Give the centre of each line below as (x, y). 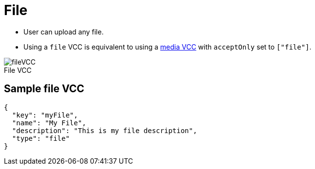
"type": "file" (41, 138)
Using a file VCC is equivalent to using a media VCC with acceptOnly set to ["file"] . (167, 47)
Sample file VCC (44, 89)
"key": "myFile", (45, 115)
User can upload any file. (64, 32)
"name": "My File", (49, 123)
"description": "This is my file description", (105, 130)
